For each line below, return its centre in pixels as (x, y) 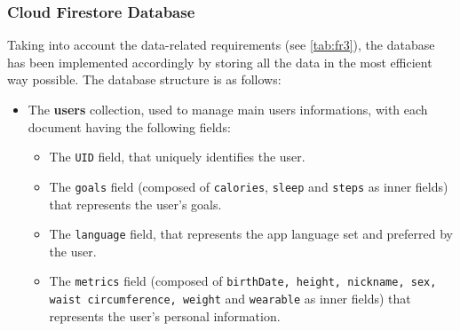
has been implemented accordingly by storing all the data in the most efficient (220, 62)
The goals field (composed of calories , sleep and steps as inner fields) (249, 186)
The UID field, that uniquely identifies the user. (177, 157)
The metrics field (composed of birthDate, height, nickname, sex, (243, 281)
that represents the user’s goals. (135, 204)
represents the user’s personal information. (165, 315)
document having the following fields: (129, 126)
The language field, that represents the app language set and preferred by (251, 234)
